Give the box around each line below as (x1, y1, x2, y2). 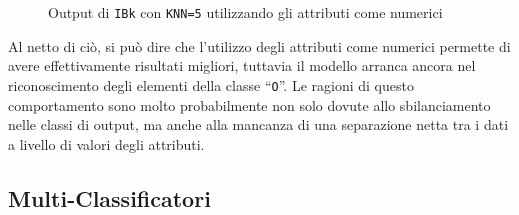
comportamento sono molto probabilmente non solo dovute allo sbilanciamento (8, 94, 491, 115)
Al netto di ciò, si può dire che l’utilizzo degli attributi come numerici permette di (8, 35, 511, 56)
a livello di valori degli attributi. (8, 133, 205, 154)
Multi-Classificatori (8, 182, 211, 213)
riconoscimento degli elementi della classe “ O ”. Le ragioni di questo (8, 74, 414, 95)
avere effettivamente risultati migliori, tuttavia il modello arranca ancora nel (8, 55, 476, 76)
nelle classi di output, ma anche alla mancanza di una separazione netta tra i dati (8, 114, 509, 135)
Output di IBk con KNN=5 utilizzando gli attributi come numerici (48, 2, 443, 22)
